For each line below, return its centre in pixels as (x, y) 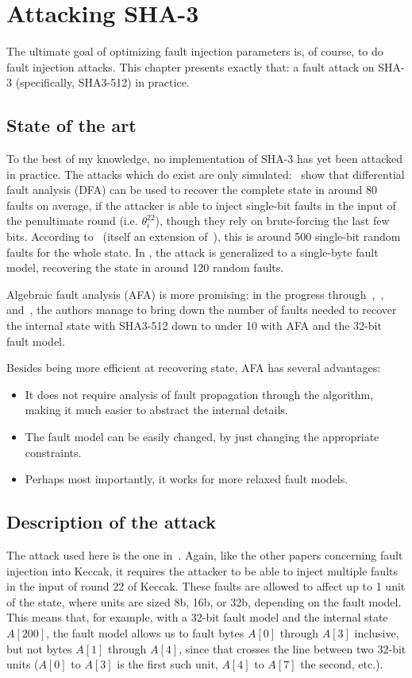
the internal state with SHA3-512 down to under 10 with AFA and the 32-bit (194, 325)
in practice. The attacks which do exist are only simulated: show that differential (206, 174)
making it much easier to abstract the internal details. (156, 410)
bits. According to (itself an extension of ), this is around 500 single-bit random (204, 236)
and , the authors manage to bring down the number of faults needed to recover (202, 310)
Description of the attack (112, 522)
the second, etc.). (342, 664)
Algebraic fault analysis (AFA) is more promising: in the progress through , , (195, 294)
